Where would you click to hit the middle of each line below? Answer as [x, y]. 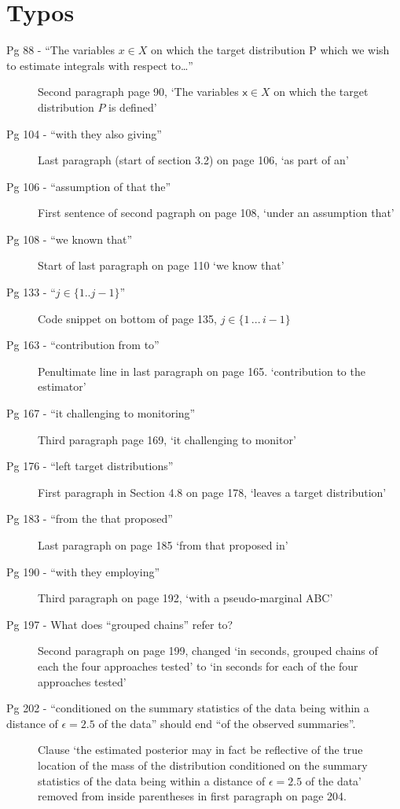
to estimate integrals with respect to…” [100, 65]
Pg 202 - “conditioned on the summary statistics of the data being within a [188, 708]
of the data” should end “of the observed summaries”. [227, 723]
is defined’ [133, 107]
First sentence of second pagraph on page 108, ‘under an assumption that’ [216, 213]
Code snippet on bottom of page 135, [127, 318]
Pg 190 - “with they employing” [83, 571]
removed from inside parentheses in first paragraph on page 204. [192, 796]
